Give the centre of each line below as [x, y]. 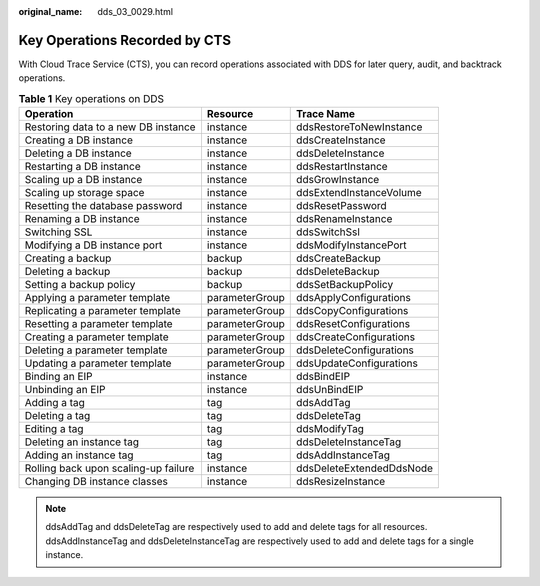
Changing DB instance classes [96, 482]
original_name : [50, 11]
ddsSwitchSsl [328, 232]
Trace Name [325, 114]
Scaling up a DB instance [83, 180]
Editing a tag [54, 429]
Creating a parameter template [96, 337]
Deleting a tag [57, 416]
